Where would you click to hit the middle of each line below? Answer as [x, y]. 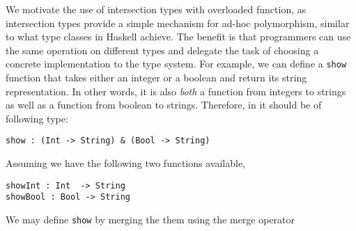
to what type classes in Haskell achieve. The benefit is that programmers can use [178, 37]
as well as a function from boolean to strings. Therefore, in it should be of [164, 105]
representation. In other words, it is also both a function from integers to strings [176, 91]
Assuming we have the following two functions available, [125, 163]
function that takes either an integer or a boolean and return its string [156, 78]
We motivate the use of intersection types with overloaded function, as [156, 9]
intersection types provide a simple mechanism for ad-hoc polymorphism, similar [178, 23]
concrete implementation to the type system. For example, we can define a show [176, 64]
